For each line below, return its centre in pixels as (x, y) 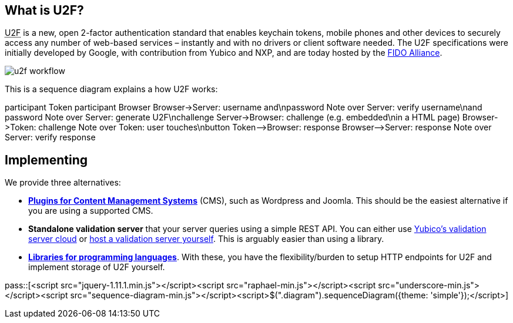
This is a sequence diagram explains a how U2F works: (111, 89)
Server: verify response (50, 137)
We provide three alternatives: (63, 183)
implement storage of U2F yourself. (97, 267)
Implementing (46, 160)
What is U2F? (44, 10)
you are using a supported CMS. (91, 211)
